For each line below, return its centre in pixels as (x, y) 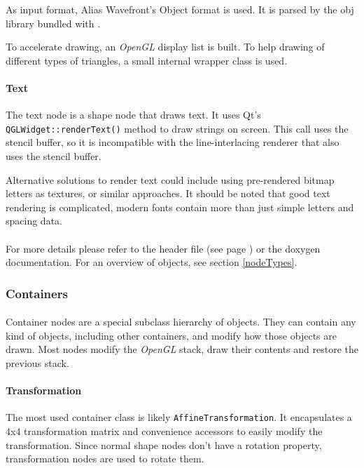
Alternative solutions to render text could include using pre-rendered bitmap (170, 179)
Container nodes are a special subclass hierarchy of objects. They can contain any (181, 322)
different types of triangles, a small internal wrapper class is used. (147, 60)
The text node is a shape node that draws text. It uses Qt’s (133, 115)
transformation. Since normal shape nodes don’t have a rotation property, (164, 444)
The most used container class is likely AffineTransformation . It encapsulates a (179, 417)
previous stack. (37, 362)
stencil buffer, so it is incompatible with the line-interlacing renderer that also (173, 142)
